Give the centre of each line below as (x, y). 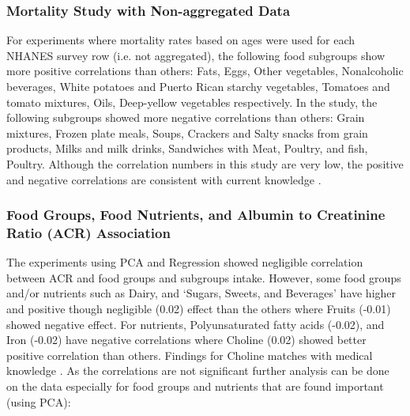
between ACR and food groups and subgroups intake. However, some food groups (204, 277)
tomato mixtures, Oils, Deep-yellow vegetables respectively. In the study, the (192, 102)
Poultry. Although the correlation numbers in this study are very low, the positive (205, 163)
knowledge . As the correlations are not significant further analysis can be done (198, 371)
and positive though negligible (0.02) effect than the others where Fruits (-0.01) (199, 309)
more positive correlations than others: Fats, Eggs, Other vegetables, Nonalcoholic (205, 71)
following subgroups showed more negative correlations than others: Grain (186, 117)
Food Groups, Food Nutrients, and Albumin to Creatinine (196, 215)
